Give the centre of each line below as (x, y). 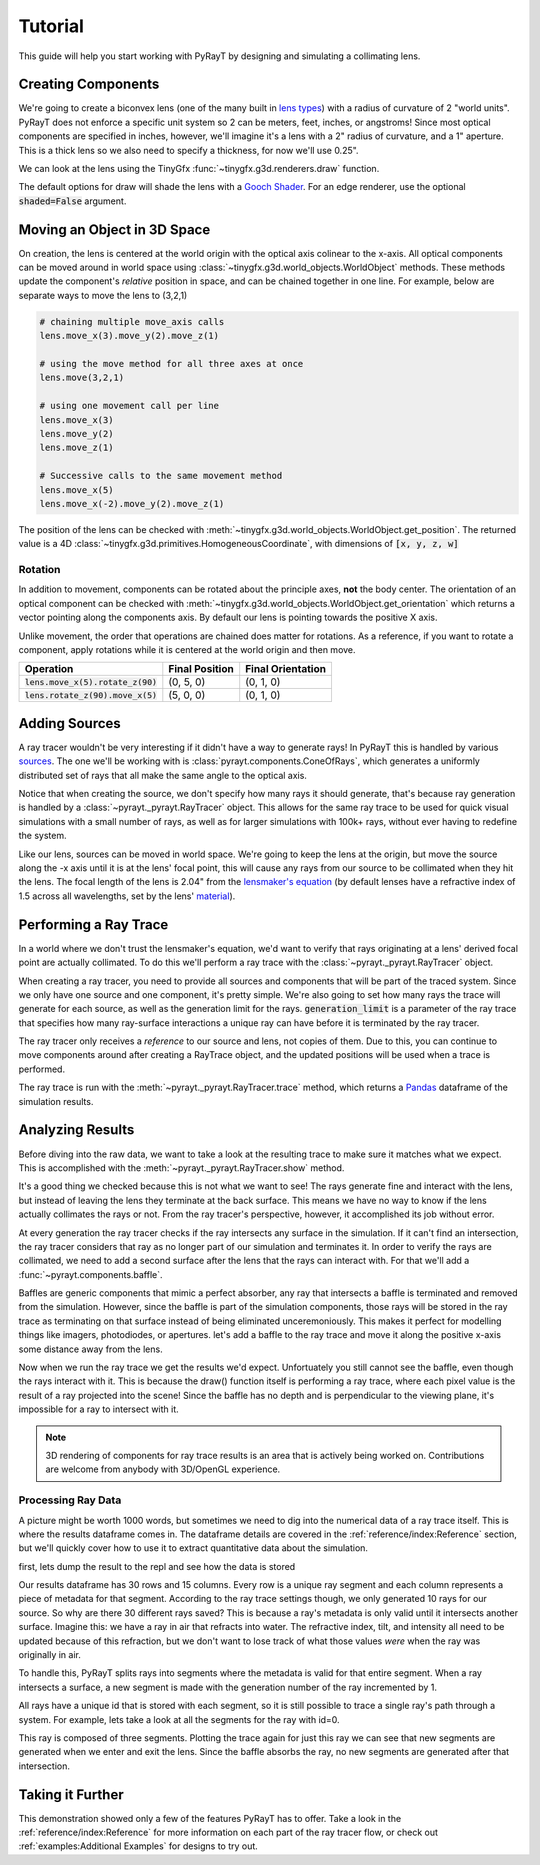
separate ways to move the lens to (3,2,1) (103, 295)
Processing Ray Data (70, 1500)
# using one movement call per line (129, 406)
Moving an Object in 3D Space (114, 229)
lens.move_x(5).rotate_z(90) (91, 681)
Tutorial (51, 26)
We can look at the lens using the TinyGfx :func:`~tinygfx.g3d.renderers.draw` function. (199, 169)
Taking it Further (71, 1794)
